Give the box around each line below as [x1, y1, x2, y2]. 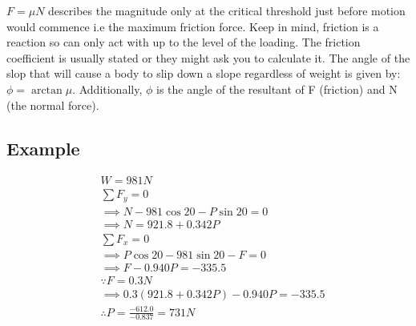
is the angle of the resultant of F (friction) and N [155, 80, 398, 97]
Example [6, 135, 80, 160]
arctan [30, 84, 63, 96]
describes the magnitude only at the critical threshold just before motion [48, 2, 406, 18]
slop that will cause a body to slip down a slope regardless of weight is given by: [6, 65, 401, 82]
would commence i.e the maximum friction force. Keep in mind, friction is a [6, 18, 379, 34]
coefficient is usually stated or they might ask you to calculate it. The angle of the [6, 49, 410, 66]
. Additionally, [72, 80, 143, 97]
